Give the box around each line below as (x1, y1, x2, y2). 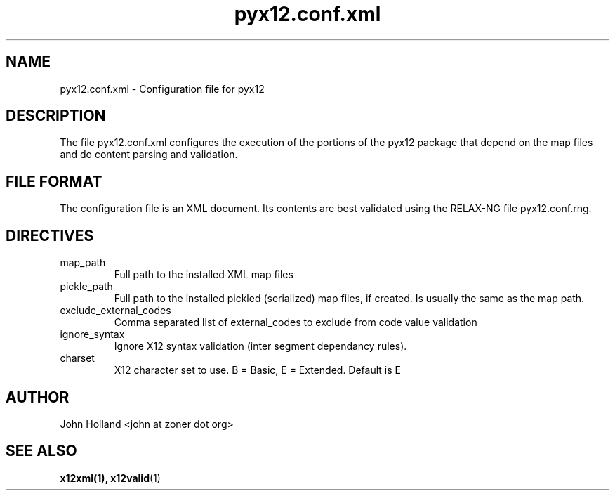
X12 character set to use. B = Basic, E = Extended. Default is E (114, 364, 401, 377)
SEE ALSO (6, 442, 77, 460)
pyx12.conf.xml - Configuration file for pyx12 (60, 82, 265, 95)
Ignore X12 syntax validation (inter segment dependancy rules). (114, 340, 407, 353)
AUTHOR (6, 388, 70, 406)
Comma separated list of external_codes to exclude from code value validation (114, 316, 477, 329)
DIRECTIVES (6, 226, 94, 244)
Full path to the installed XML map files (114, 268, 293, 281)
